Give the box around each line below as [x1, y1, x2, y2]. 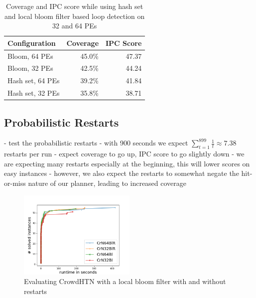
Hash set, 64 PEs [7, 75, 60, 86]
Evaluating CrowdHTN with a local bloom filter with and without [24, 276, 226, 287]
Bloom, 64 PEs [7, 50, 53, 61]
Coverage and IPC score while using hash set [6, 1, 143, 11]
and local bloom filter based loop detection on [4, 10, 145, 21]
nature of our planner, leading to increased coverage [28, 178, 187, 188]
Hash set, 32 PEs [7, 88, 60, 98]
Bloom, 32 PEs [7, 63, 53, 73]
